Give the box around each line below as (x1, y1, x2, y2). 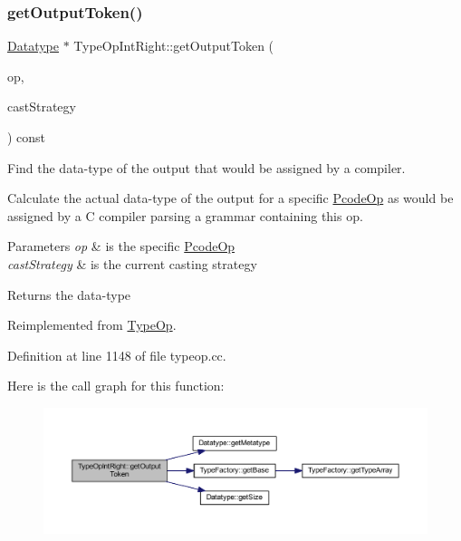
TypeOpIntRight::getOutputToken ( (73, 36, 274, 55)
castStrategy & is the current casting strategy (7, 254, 257, 273)
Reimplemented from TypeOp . (7, 315, 177, 334)
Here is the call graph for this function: (7, 376, 225, 395)
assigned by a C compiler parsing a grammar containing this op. (7, 206, 363, 225)
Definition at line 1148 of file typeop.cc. (7, 345, 226, 364)
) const (7, 128, 46, 146)
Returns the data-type (7, 285, 131, 304)
